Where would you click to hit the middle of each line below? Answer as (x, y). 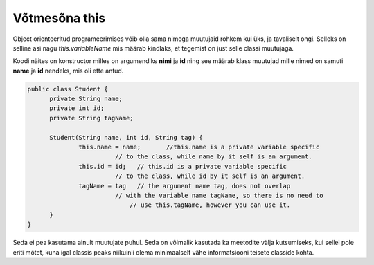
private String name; (86, 99)
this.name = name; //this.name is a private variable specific (199, 147)
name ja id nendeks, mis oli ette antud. (68, 71)
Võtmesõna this (59, 18)
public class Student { (68, 89)
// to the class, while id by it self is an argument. (210, 176)
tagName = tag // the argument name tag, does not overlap (185, 186)
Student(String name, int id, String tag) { (126, 137)
